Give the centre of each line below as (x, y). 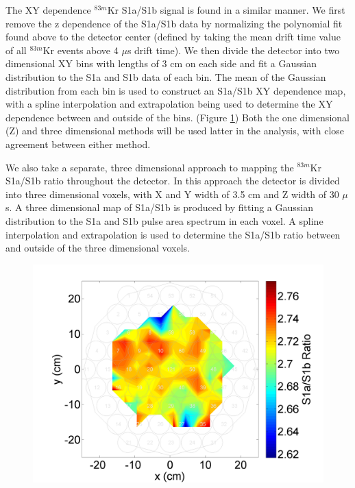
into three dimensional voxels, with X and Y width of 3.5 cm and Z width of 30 (172, 194)
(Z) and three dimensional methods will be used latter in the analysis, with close (175, 131)
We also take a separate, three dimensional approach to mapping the (150, 167)
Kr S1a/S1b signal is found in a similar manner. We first (226, 10)
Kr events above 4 (81, 50)
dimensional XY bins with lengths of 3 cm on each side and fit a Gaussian (161, 63)
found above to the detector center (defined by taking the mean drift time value (173, 37)
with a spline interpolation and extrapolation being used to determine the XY (169, 104)
